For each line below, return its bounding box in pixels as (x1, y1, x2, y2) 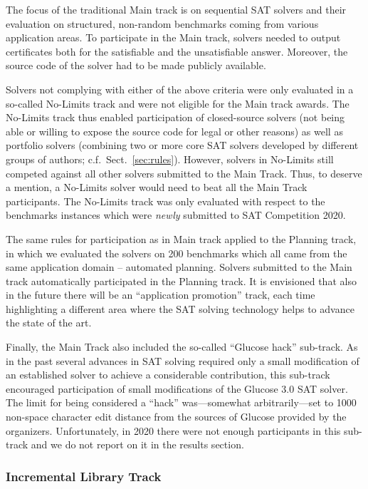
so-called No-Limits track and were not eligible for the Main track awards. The (6, 96, 349, 110)
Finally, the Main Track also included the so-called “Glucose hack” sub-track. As (6, 339, 358, 354)
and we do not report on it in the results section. (31, 437, 244, 452)
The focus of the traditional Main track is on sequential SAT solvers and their (6, 2, 347, 16)
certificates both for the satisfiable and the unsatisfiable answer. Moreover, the (6, 43, 348, 58)
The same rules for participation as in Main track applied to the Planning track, (6, 231, 357, 246)
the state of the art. (6, 315, 92, 330)
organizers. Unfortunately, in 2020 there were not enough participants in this (6, 423, 341, 438)
